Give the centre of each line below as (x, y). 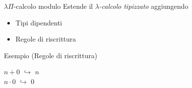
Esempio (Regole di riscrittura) (51, 55)
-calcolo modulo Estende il (53, 6)
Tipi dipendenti (39, 22)
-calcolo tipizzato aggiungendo (144, 6)
